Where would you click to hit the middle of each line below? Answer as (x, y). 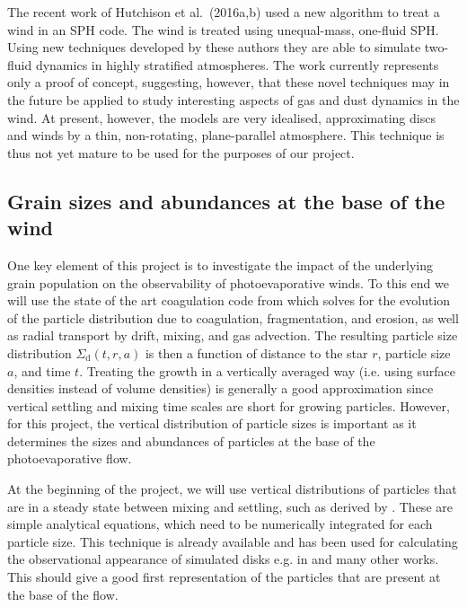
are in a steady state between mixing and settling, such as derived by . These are (230, 506)
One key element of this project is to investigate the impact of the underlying (220, 264)
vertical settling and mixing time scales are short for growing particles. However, (229, 405)
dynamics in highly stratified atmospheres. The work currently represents (237, 64)
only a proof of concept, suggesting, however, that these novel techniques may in (229, 82)
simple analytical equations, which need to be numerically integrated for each (220, 524)
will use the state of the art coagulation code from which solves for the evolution (229, 300)
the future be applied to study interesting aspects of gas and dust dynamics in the (233, 99)
